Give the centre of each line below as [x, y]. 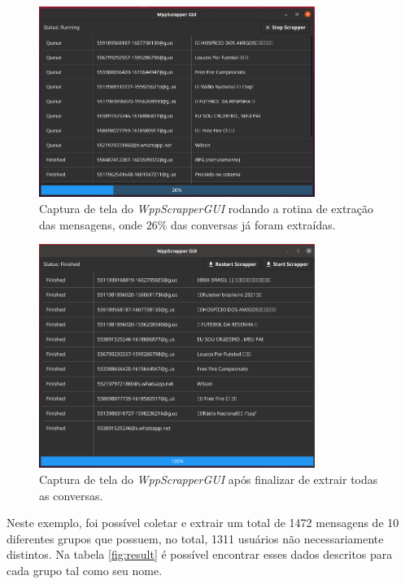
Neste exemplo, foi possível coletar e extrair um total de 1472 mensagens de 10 [203, 523]
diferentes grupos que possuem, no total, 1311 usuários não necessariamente [195, 538]
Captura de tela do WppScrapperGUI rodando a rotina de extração [207, 208]
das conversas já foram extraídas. [253, 224]
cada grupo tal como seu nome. [85, 570]
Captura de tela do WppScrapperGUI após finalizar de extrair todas [209, 479]
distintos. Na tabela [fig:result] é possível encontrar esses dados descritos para [200, 554]
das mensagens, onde [91, 224]
